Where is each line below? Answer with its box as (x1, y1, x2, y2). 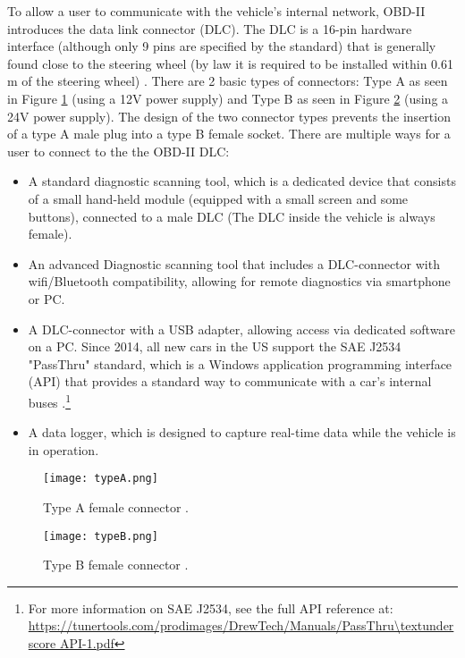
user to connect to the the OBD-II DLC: (7, 141, 230, 160)
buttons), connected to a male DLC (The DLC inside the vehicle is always (28, 207, 435, 225)
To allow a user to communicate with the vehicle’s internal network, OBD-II (7, 2, 426, 20)
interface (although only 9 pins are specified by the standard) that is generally (7, 37, 436, 55)
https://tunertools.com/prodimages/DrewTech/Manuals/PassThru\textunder (28, 616, 454, 635)
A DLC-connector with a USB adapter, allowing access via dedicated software (28, 319, 456, 338)
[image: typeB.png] (43, 529, 158, 543)
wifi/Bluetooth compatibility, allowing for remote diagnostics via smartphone (28, 272, 451, 291)
